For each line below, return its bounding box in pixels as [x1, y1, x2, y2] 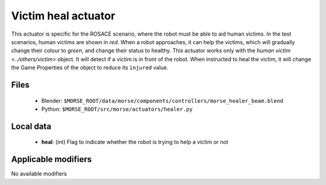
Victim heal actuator [11, 9, 116, 22]
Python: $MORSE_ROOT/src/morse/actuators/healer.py [41, 105, 193, 112]
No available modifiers [11, 170, 67, 178]
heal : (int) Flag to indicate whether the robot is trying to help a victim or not [41, 138, 229, 146]
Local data [11, 121, 51, 131]
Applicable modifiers [11, 154, 92, 164]
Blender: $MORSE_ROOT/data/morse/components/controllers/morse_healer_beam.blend [41, 97, 284, 104]
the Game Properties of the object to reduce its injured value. [11, 64, 168, 71]
